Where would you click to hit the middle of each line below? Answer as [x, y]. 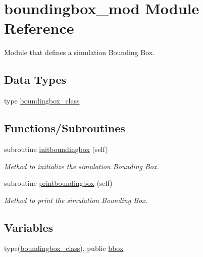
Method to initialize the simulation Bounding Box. [82, 166]
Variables [29, 227]
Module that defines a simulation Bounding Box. [80, 52]
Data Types [35, 80]
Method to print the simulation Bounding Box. [76, 200]
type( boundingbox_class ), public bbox [64, 248]
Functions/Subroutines [65, 128]
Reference [39, 28]
